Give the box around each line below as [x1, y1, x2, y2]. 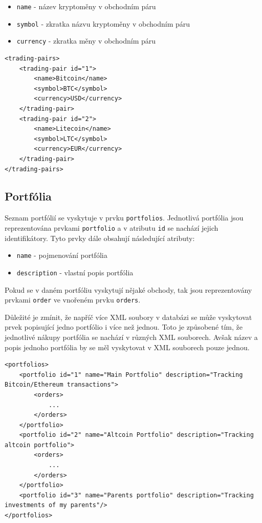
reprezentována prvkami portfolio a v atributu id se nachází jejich [5, 222, 219, 233]
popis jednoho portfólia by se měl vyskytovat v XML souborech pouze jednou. [5, 341, 250, 352]
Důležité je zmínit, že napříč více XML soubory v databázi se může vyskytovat [5, 311, 252, 322]
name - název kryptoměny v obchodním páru [16, 1, 156, 11]
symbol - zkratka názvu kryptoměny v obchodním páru [16, 18, 190, 29]
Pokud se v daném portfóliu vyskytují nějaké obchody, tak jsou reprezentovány [5, 284, 252, 295]
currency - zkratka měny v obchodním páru [16, 35, 156, 46]
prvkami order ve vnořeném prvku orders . [5, 294, 141, 305]
